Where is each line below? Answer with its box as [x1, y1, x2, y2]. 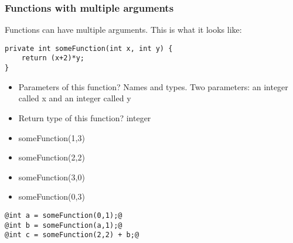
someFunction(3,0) [18, 170, 85, 183]
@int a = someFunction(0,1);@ [5, 211, 122, 220]
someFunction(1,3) [18, 131, 85, 143]
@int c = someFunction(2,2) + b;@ [5, 231, 139, 239]
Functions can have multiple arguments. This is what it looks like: [5, 23, 242, 36]
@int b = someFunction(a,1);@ [5, 221, 122, 230]
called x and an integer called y [18, 92, 131, 104]
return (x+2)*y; [21, 54, 85, 63]
